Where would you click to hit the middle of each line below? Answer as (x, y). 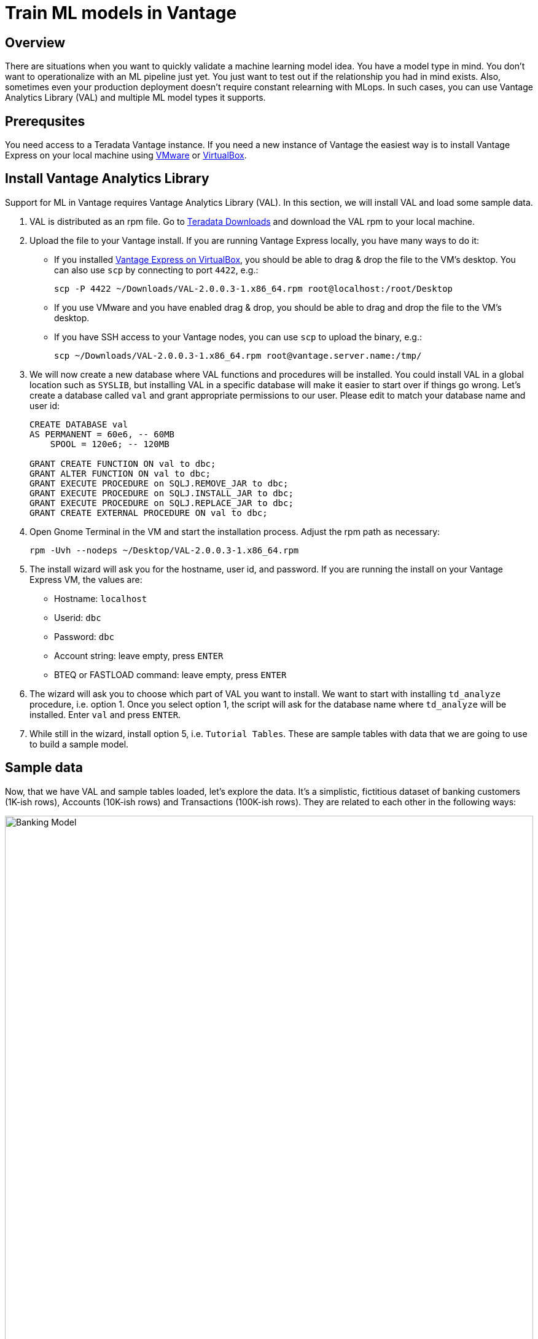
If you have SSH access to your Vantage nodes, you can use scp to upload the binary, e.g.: (238, 337)
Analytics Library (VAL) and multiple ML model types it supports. (135, 98)
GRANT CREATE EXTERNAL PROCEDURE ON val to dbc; (149, 513)
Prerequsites (45, 121)
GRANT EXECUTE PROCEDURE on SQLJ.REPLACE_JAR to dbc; (162, 503)
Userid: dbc (78, 617)
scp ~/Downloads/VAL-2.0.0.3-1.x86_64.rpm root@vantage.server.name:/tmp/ (238, 355)
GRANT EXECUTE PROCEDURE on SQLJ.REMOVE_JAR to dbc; (159, 483)
